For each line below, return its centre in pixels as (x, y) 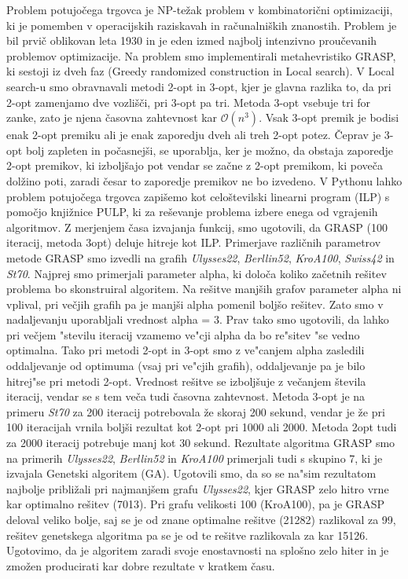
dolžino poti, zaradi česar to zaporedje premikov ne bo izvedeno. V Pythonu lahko (204, 180)
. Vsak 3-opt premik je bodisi (329, 117)
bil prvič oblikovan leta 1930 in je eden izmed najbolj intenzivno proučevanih (192, 40)
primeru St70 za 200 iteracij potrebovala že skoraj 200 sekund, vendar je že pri (196, 411)
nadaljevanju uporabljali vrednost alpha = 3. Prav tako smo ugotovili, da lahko (198, 319)
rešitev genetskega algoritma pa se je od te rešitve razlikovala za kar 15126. (187, 535)
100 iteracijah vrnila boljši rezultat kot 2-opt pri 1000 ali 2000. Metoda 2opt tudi (202, 427)
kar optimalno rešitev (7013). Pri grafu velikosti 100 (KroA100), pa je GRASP (195, 504)
